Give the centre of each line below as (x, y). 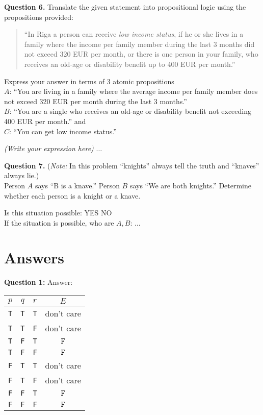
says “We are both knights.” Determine (191, 185)
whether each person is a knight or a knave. (72, 195)
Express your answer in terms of (55, 81)
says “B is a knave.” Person (77, 185)
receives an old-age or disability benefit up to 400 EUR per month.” (130, 64)
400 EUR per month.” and (45, 121)
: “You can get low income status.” (63, 131)
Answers (34, 258)
